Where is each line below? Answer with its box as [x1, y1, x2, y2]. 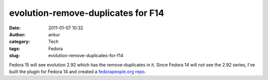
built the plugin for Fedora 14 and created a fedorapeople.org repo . [9, 69, 146, 75]
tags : [9, 45, 20, 52]
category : [9, 39, 30, 45]
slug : [9, 53, 20, 59]
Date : [9, 25, 21, 31]
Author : [9, 31, 26, 37]
